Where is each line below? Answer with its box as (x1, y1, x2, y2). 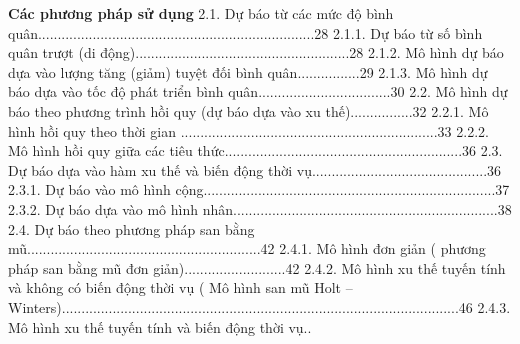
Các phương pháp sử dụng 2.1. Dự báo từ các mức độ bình (8, 3, 394, 23)
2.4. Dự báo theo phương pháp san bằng (8, 218, 255, 239)
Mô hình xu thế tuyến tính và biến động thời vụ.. (8, 316, 312, 337)
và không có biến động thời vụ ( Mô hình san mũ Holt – (8, 277, 353, 298)
